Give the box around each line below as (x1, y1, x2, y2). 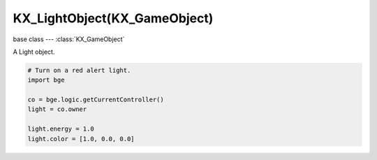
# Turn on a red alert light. (27, 66, 131, 74)
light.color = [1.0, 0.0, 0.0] (27, 135, 135, 143)
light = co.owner (27, 106, 87, 113)
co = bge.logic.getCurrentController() (27, 96, 164, 104)
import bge (27, 76, 65, 84)
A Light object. (13, 48, 55, 56)
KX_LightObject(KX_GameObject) (13, 10, 214, 26)
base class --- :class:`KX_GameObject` (13, 35, 125, 43)
